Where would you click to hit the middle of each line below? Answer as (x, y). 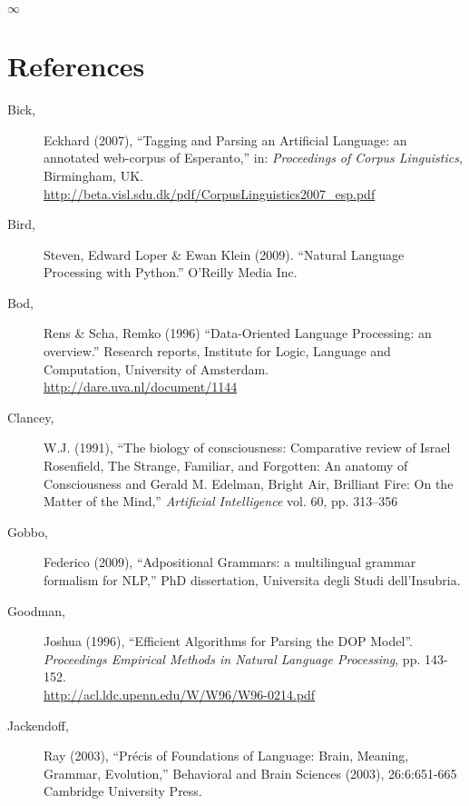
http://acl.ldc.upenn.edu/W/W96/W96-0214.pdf (180, 694)
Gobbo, (28, 531)
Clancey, (31, 417)
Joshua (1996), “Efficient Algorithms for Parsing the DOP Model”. (228, 641)
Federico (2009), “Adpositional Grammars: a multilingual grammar (230, 562)
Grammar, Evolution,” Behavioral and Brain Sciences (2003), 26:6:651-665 (250, 773)
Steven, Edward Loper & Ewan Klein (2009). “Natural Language (224, 254)
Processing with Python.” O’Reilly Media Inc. (171, 272)
